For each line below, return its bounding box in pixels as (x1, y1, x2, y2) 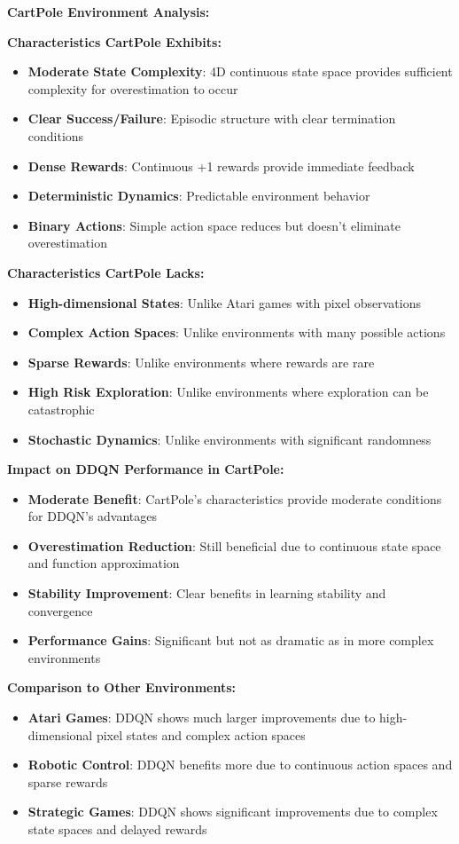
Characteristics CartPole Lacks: (7, 263, 205, 281)
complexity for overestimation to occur (27, 79, 238, 98)
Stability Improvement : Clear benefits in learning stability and (27, 584, 386, 603)
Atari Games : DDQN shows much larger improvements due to (27, 708, 376, 727)
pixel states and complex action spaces (96, 725, 306, 744)
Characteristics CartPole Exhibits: (7, 32, 222, 51)
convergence (27, 601, 93, 619)
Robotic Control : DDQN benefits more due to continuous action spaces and (27, 755, 453, 774)
